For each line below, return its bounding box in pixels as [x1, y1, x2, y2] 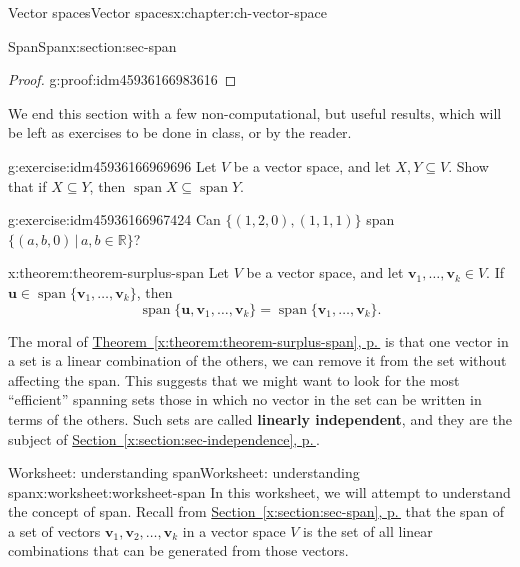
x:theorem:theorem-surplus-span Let [8, 262, 230, 283]
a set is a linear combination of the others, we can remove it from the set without [8, 350, 507, 371]
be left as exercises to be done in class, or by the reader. [8, 122, 352, 143]
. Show [448, 155, 489, 176]
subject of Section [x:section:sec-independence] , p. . [8, 428, 320, 449]
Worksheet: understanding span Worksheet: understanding [8, 462, 360, 483]
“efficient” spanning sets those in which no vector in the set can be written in [8, 389, 482, 410]
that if [8, 175, 47, 196]
